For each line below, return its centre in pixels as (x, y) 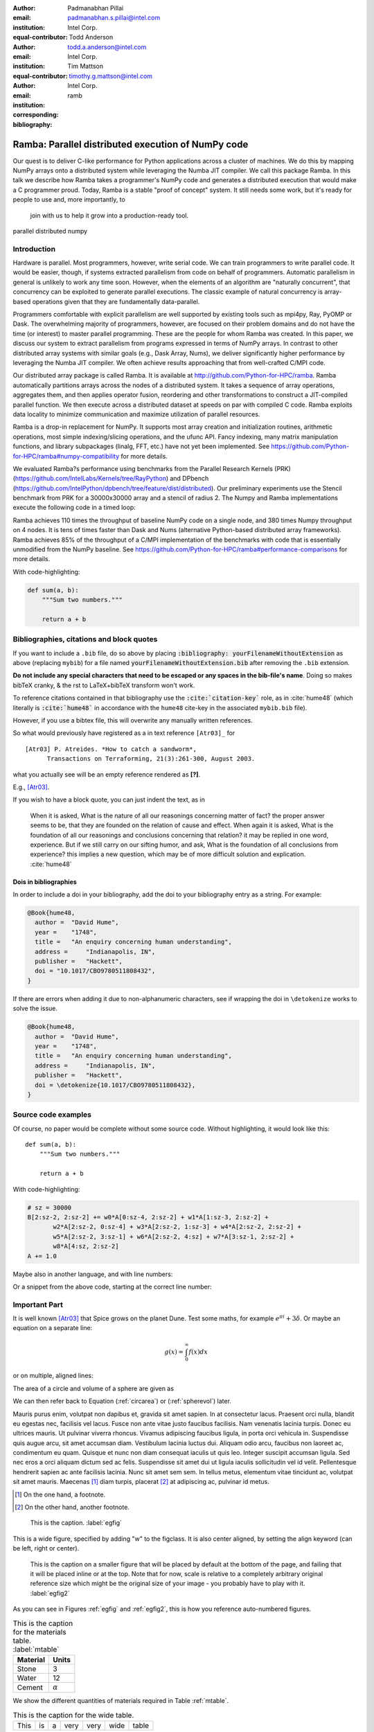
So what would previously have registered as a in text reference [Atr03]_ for (124, 733)
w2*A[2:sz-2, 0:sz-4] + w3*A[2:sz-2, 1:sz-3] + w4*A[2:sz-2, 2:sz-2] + (177, 1227)
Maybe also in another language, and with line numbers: (93, 1274)
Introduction (34, 249)
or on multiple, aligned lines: (53, 1376)
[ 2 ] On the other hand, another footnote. (72, 1508)
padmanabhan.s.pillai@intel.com (114, 18)
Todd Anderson (91, 37)
